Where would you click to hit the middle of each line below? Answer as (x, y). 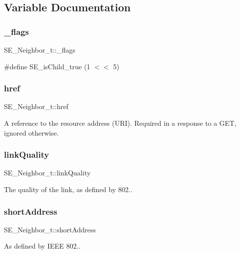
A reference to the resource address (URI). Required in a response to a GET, (120, 123)
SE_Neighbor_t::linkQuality (47, 173)
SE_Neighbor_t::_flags (40, 50)
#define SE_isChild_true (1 (47, 66)
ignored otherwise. (31, 132)
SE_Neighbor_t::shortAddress (50, 229)
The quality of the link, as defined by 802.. (68, 189)
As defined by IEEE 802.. (42, 246)
